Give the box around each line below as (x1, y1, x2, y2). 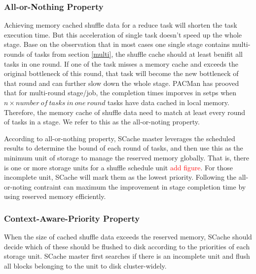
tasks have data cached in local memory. (108, 97, 229, 107)
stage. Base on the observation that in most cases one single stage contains (4, 39, 230, 49)
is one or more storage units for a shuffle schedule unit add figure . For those (4, 162, 233, 172)
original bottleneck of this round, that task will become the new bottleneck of (4, 68, 239, 78)
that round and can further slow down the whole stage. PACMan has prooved (4, 78, 239, 88)
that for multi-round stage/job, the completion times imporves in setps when (4, 87, 237, 98)
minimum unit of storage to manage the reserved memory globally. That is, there (4, 152, 250, 162)
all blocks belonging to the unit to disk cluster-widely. (4, 260, 167, 271)
